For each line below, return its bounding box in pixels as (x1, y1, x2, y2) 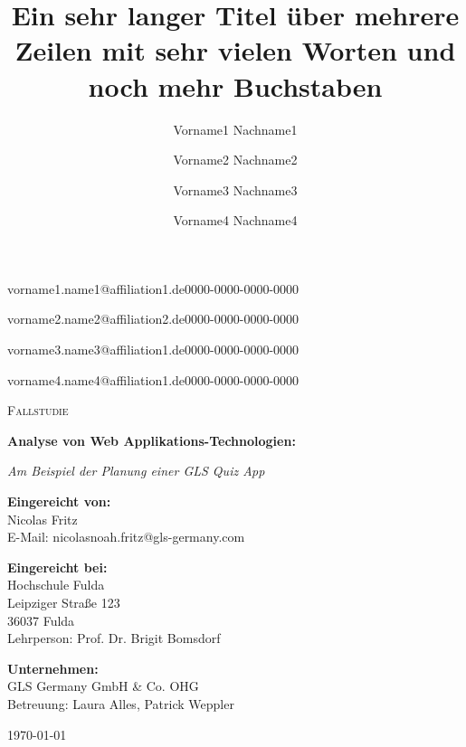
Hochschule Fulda (7, 575, 105, 594)
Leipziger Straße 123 (7, 593, 120, 611)
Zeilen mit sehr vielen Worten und (14, 32, 456, 69)
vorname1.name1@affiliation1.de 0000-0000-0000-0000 (7, 279, 300, 298)
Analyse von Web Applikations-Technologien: (7, 430, 296, 449)
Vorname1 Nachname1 (173, 119, 298, 138)
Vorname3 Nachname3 (173, 180, 298, 199)
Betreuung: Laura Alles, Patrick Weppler (7, 694, 234, 713)
